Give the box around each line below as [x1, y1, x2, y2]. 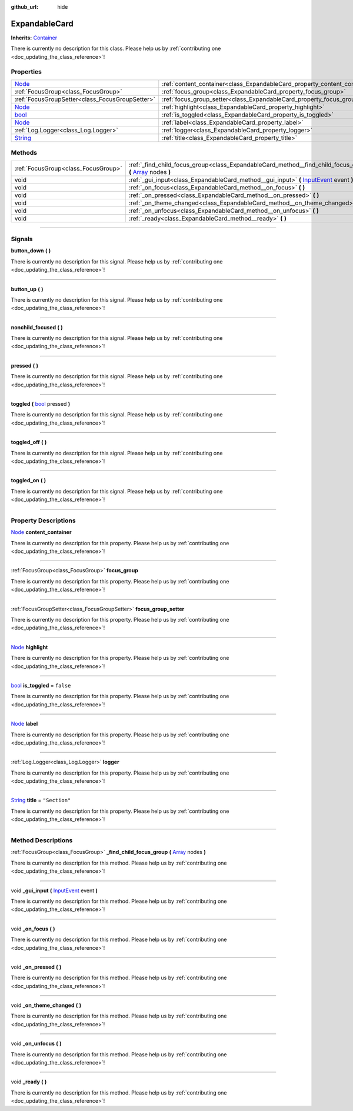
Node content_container [11, 529, 72, 536]
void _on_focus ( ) [11, 925, 55, 932]
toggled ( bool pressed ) [11, 401, 71, 408]
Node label [11, 720, 38, 728]
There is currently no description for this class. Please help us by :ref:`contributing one [11, 45, 221, 52]
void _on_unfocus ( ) [11, 1040, 62, 1047]
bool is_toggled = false [11, 682, 71, 689]
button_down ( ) [11, 247, 51, 254]
